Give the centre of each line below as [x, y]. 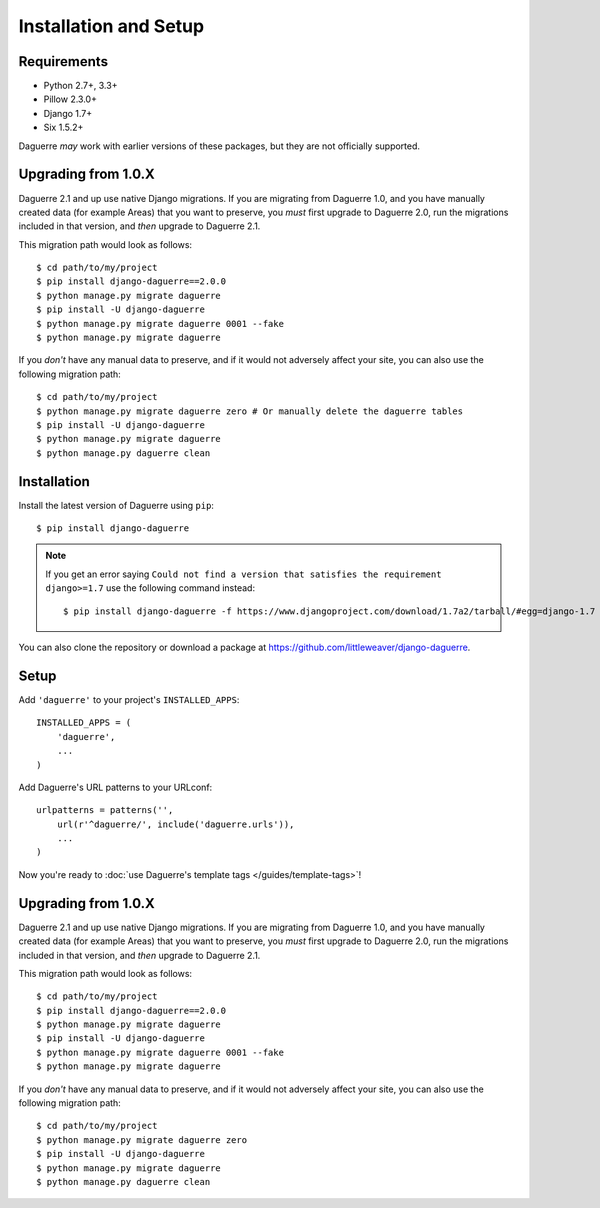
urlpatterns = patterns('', [105, 810]
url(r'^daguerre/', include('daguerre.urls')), [175, 824]
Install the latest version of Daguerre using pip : [116, 505]
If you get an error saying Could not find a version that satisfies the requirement [243, 574]
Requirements [63, 61]
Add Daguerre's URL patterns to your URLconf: [115, 787]
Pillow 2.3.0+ [70, 99]
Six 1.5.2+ [63, 127]
